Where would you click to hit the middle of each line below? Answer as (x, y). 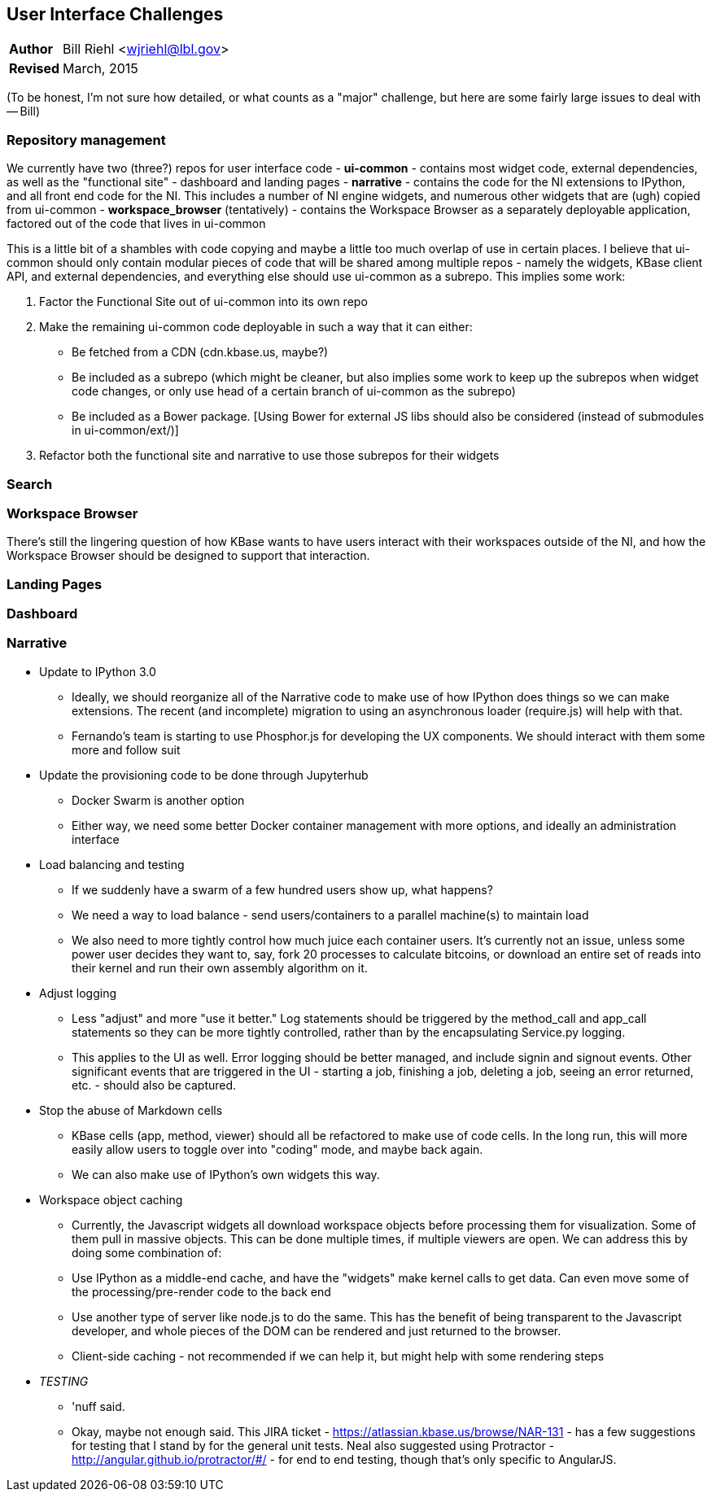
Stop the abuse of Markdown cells (131, 1110)
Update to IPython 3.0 (98, 671)
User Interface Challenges (115, 14)
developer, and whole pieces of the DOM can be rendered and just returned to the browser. (317, 1330)
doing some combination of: (147, 1252)
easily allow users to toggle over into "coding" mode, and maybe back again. (277, 1149)
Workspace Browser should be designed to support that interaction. (188, 556)
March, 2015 (100, 69)
